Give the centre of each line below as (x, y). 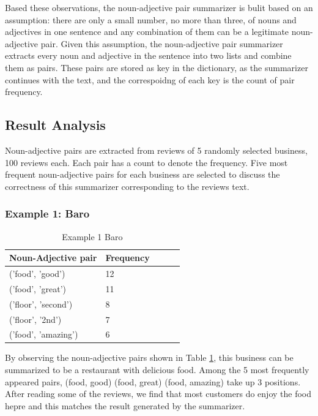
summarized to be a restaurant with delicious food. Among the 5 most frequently (157, 370)
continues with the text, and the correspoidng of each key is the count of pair (150, 79)
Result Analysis (55, 125)
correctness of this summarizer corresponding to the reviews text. (127, 186)
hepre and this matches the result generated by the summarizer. (125, 405)
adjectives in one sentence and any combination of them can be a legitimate (147, 32)
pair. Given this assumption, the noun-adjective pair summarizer (162, 43)
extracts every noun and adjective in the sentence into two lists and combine (148, 55)
